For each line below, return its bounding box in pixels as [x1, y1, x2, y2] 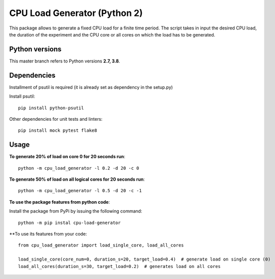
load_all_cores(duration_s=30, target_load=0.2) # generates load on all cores [18, 264, 221, 269]
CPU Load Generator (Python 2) [9, 7, 143, 18]
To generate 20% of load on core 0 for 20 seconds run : [9, 154, 126, 160]
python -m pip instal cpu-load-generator [18, 220, 121, 226]
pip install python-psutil [18, 105, 84, 111]
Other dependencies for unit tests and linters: [9, 116, 103, 122]
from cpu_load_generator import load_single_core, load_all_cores [18, 243, 184, 248]
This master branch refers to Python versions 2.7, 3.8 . [9, 58, 120, 64]
